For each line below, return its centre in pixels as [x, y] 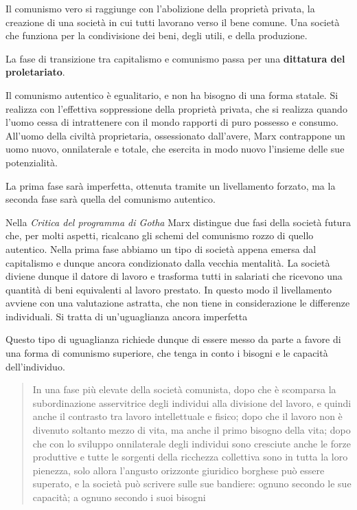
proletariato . [35, 72]
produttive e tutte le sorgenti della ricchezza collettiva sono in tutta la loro [190, 457]
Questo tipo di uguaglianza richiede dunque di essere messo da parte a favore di [173, 339]
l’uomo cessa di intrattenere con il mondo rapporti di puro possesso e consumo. [172, 122]
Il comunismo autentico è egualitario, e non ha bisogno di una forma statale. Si [172, 95]
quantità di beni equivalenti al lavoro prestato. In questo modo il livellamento [169, 289]
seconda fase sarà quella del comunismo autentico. [111, 199]
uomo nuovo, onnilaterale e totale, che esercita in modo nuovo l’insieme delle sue [175, 149]
